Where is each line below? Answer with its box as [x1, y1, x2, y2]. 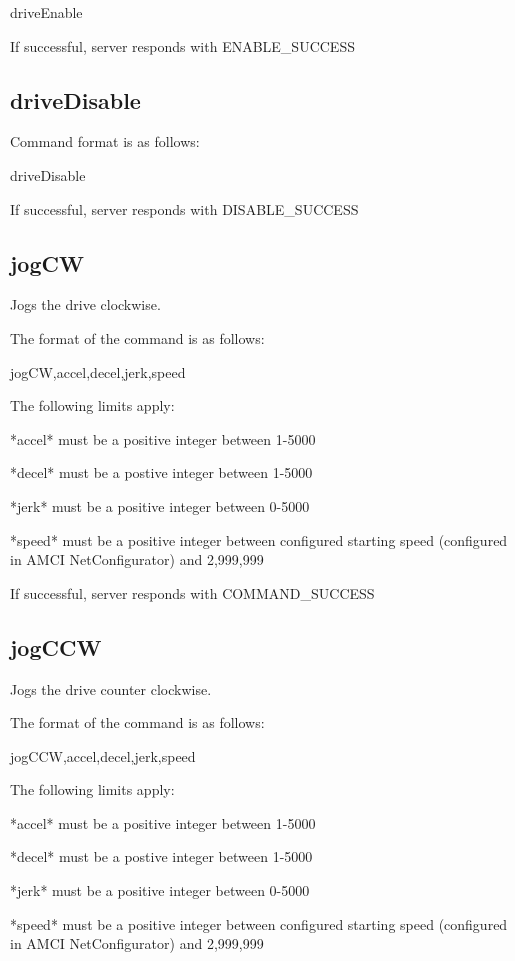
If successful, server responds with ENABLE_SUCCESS [10, 35, 355, 56]
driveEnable [10, 2, 83, 22]
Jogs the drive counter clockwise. [10, 678, 212, 699]
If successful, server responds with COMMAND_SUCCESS [10, 582, 375, 603]
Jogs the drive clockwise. [10, 294, 161, 315]
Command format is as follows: [10, 131, 200, 152]
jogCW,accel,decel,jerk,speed [10, 361, 186, 382]
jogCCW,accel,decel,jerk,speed [10, 745, 196, 766]
